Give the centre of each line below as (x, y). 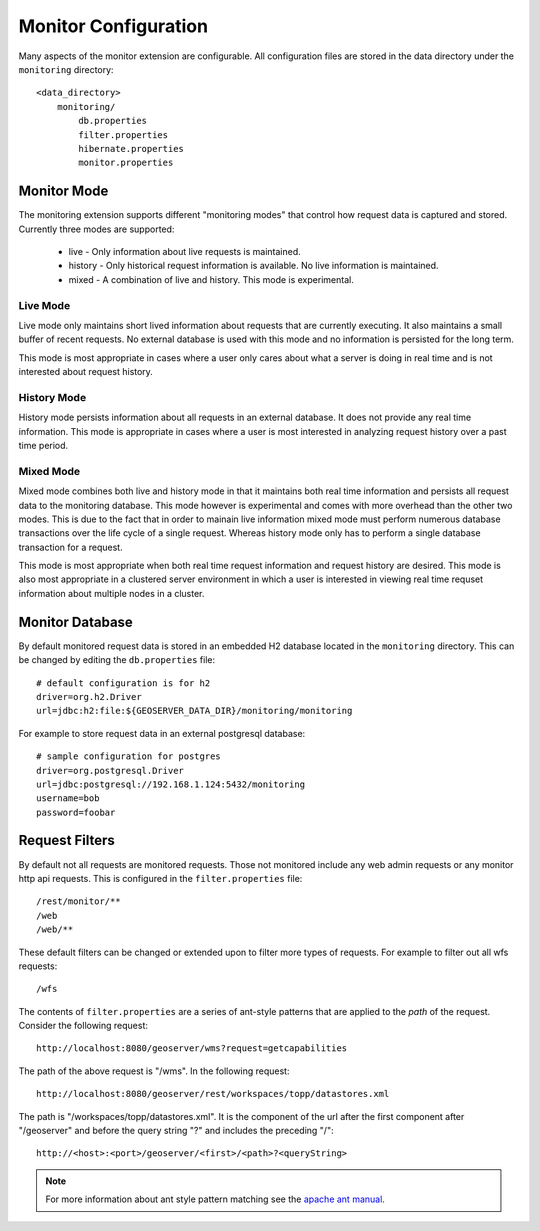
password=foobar (76, 812)
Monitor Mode (63, 191)
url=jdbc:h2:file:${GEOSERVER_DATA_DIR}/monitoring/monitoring (194, 711)
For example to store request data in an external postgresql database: (162, 733)
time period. (43, 445)
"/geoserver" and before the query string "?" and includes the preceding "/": (176, 1131)
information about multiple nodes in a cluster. (111, 593)
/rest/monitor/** (78, 901)
